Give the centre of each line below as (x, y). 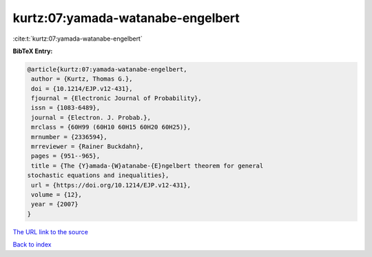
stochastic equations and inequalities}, (98, 175)
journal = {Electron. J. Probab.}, (91, 117)
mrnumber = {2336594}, (70, 137)
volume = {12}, (57, 195)
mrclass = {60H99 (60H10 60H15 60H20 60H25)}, (111, 127)
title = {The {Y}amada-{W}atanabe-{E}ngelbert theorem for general (147, 166)
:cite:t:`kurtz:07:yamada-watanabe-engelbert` (77, 39)
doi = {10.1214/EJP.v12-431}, (82, 89)
